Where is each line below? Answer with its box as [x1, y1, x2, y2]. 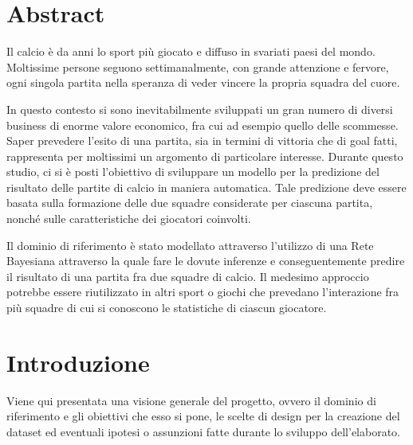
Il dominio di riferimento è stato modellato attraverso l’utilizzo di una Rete [6, 236, 374, 253]
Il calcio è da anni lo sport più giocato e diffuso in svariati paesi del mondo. [6, 43, 376, 60]
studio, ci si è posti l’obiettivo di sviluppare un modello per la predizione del [6, 163, 380, 180]
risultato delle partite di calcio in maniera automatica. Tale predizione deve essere [6, 178, 407, 195]
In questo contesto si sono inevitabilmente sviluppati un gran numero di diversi [6, 100, 393, 117]
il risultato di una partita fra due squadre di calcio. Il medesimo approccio [6, 267, 369, 284]
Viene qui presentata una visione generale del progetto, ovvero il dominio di [6, 392, 376, 408]
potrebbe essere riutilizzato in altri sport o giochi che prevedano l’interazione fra [6, 283, 399, 300]
